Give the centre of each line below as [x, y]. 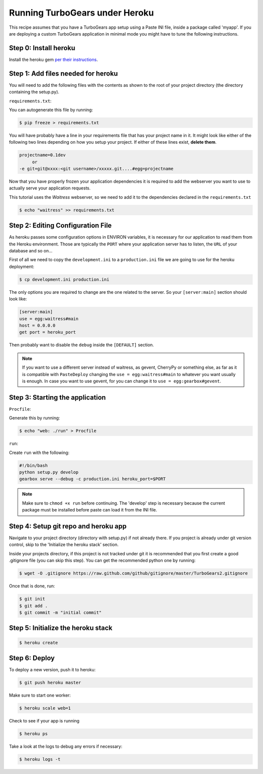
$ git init [32, 599]
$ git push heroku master [50, 683]
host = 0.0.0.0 [37, 325]
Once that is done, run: [32, 586]
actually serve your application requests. [50, 188]
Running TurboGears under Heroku [82, 13]
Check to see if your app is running [44, 720]
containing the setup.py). [34, 92]
